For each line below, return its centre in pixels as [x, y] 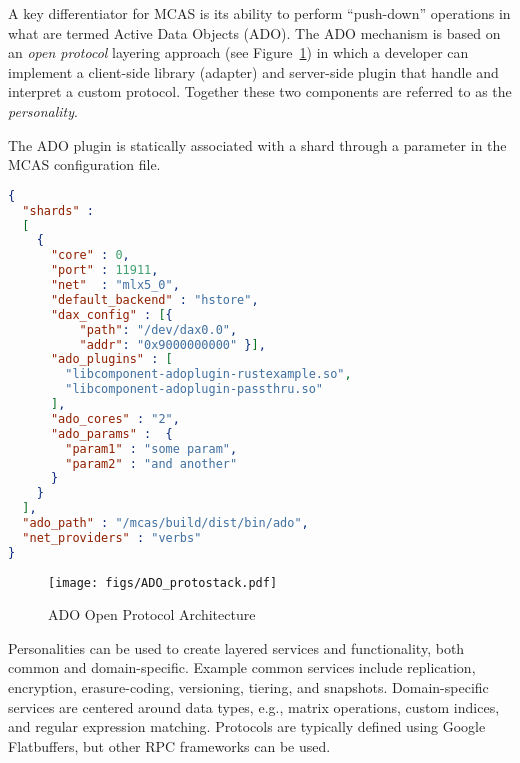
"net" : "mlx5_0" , [115, 285]
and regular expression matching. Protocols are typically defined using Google [247, 726]
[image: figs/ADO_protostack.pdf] [163, 582]
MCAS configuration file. [84, 164]
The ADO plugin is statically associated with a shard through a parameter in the [257, 144]
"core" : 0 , [90, 255]
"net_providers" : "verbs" [112, 537]
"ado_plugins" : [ [111, 359]
